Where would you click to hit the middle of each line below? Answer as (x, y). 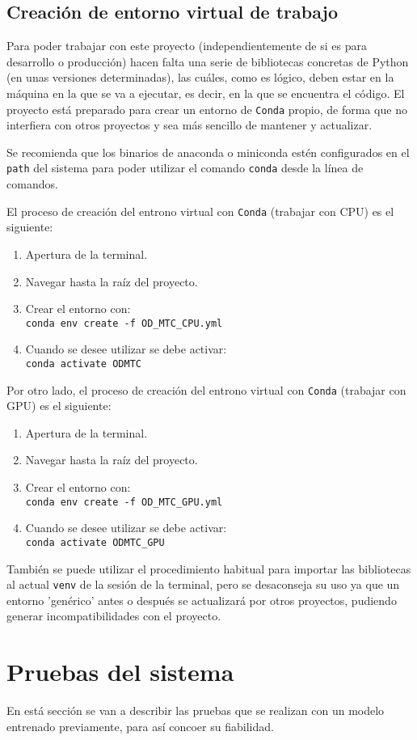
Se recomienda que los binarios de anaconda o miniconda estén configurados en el (208, 152)
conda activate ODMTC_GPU (95, 542)
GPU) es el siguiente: (59, 406)
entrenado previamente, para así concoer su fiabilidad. (140, 726)
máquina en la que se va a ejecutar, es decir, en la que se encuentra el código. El (206, 93)
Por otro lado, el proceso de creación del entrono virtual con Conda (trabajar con (206, 389)
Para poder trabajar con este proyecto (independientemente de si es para (187, 46)
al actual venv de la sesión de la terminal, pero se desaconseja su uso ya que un (203, 584)
